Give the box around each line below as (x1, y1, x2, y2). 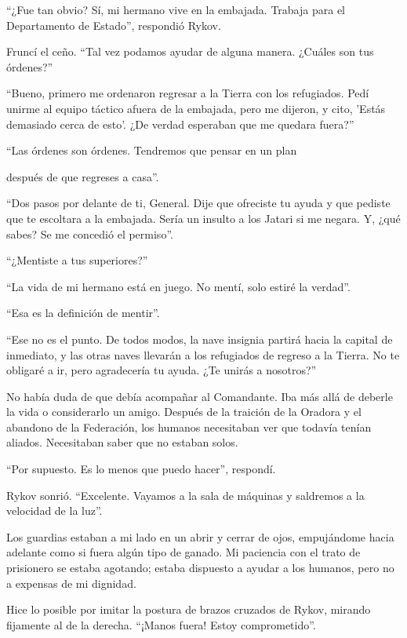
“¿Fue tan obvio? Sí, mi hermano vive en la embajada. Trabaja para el (6, 2, 345, 17)
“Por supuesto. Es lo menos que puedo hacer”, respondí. (6, 461, 276, 477)
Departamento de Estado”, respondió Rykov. (6, 16, 221, 33)
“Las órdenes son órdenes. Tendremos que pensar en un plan (6, 142, 297, 159)
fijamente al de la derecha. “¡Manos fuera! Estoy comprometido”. (6, 616, 316, 633)
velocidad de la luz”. (6, 502, 103, 519)
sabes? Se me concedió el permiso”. (6, 225, 173, 242)
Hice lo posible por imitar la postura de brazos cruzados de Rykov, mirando (6, 601, 371, 618)
